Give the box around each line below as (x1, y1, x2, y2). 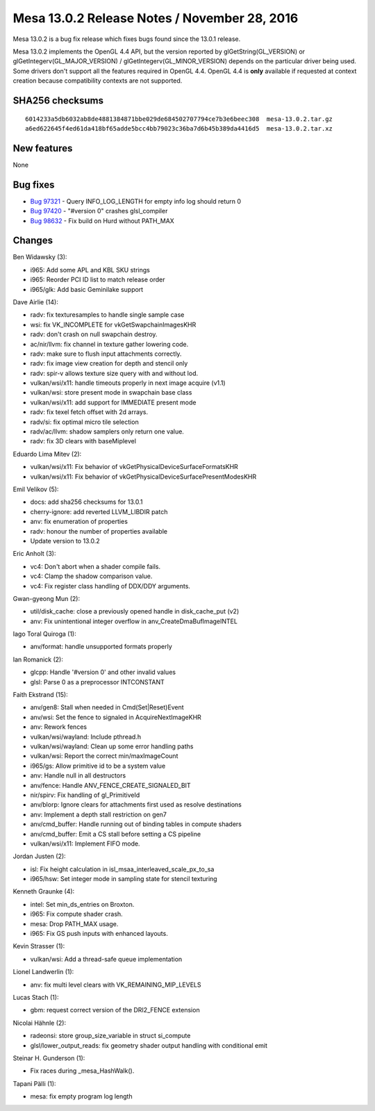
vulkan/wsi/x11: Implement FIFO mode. (30, 839, 140, 848)
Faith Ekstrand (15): (12, 691, 69, 699)
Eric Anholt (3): (12, 550, 56, 558)
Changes (12, 235, 53, 247)
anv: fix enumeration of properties (30, 518, 128, 526)
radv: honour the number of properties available (30, 527, 168, 535)
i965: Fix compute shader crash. (30, 910, 123, 919)
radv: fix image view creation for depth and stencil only (30, 359, 188, 368)
